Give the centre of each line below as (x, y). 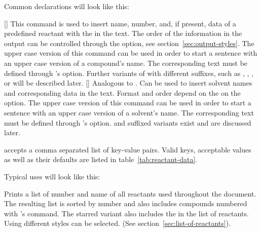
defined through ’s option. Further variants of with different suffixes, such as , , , (129, 73)
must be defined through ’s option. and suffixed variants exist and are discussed (128, 122)
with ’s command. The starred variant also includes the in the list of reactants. (126, 213)
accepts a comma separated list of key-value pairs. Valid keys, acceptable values (128, 149)
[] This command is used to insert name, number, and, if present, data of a (120, 23)
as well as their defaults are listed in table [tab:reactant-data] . (101, 159)
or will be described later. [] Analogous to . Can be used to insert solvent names (128, 83)
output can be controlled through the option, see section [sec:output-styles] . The (129, 43)
